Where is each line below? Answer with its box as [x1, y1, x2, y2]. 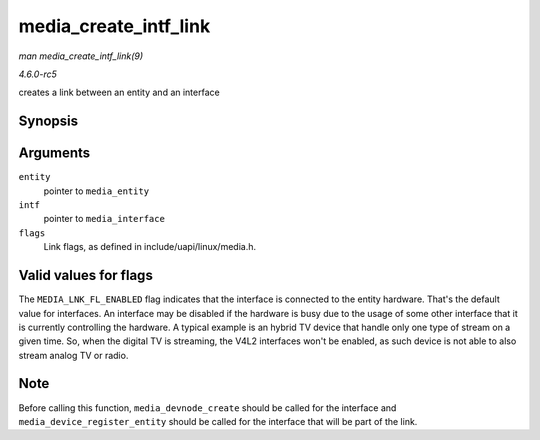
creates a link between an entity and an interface [18, 86, 220, 99]
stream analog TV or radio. [18, 349, 129, 361]
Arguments [18, 145, 91, 162]
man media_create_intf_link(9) [18, 50, 144, 62]
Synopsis [18, 113, 79, 130]
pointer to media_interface [43, 213, 165, 225]
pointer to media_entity [43, 185, 150, 197]
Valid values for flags [18, 267, 154, 284]
